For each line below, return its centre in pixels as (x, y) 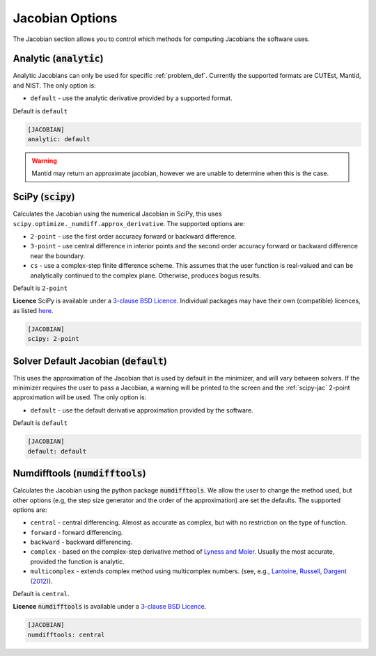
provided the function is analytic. (77, 561)
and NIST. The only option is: (55, 85)
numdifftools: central (66, 634)
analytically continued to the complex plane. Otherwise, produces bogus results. (146, 275)
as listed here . (33, 310)
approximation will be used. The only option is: (80, 397)
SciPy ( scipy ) (44, 197)
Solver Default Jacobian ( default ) (90, 361)
